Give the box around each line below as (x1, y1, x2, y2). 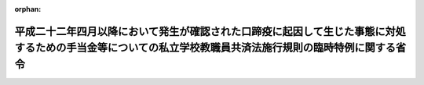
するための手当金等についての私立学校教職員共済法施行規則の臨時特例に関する (14, 41, 397, 55)
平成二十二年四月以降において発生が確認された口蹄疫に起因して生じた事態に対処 (14, 24, 406, 38)
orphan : (14, 5, 42, 13)
